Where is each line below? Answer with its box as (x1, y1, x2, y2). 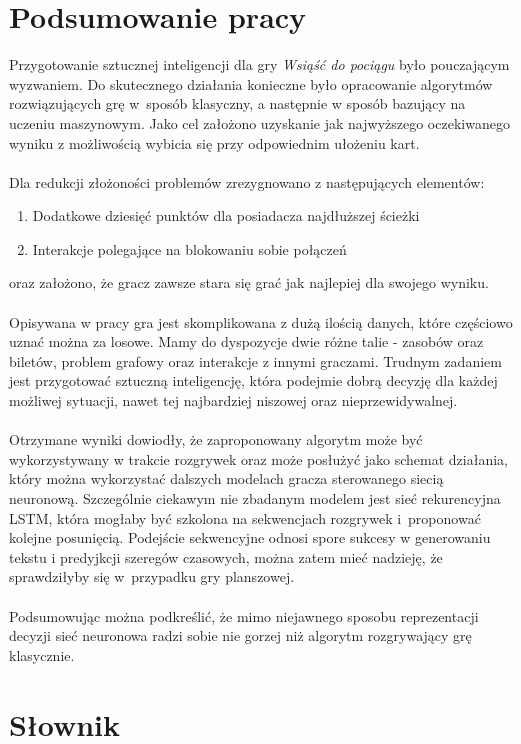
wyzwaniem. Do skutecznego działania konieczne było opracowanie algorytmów (9, 73, 493, 94)
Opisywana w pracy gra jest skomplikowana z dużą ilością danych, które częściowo (9, 311, 513, 332)
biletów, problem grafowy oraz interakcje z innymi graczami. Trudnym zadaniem (9, 350, 502, 371)
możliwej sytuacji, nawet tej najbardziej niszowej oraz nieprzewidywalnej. (9, 390, 458, 411)
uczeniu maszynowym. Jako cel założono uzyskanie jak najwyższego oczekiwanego (9, 112, 510, 133)
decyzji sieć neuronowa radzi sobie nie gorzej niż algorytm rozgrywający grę (9, 625, 472, 646)
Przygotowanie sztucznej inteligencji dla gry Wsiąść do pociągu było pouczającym (9, 54, 510, 75)
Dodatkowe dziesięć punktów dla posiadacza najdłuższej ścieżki (32, 205, 420, 226)
